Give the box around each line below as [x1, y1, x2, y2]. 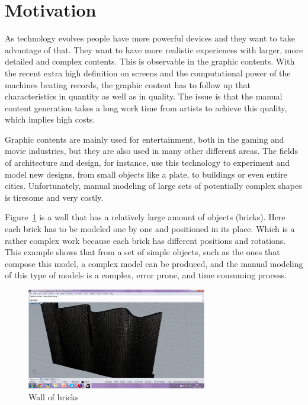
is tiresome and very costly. [5, 191, 104, 203]
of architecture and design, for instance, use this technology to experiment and [5, 156, 290, 169]
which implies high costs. [5, 113, 95, 126]
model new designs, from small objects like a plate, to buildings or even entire [5, 168, 287, 180]
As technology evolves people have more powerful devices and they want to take [5, 32, 295, 44]
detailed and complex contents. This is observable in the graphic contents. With [5, 55, 295, 67]
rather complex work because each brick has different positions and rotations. [5, 234, 286, 246]
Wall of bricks [28, 390, 79, 403]
